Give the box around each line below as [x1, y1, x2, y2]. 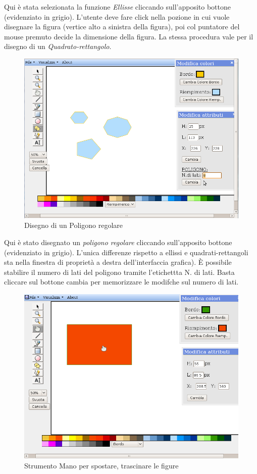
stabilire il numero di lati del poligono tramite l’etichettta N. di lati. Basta [4, 266, 235, 277]
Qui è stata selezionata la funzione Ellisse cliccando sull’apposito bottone [4, 2, 231, 12]
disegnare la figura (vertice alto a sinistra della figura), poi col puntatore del [4, 21, 240, 32]
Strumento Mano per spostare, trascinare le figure [24, 460, 179, 470]
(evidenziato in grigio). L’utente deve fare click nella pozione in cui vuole [4, 11, 230, 22]
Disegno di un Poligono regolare [24, 220, 123, 230]
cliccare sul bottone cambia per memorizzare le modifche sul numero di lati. [4, 276, 239, 287]
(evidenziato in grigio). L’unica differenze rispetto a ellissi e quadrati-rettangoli [4, 247, 248, 257]
